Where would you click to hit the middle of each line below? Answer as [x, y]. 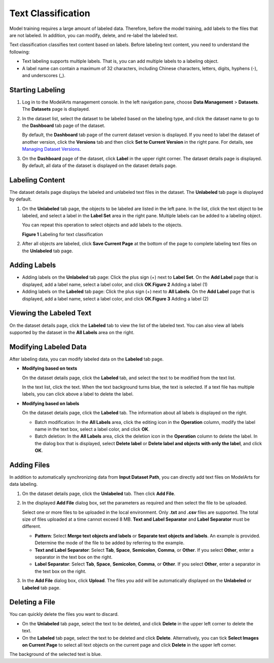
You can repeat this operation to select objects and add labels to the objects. [102, 225]
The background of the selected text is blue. [56, 654]
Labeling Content [37, 180]
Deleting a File [32, 602]
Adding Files [30, 465]
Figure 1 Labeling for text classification [63, 234]
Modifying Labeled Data [48, 347]
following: [20, 52]
